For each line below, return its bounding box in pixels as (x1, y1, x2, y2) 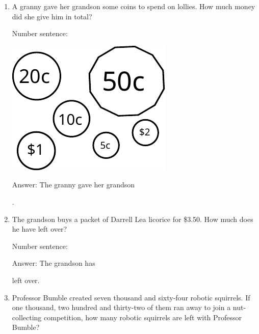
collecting (12, 312, 42, 322)
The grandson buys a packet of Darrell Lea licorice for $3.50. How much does (12, 213, 253, 224)
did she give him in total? (12, 11, 92, 21)
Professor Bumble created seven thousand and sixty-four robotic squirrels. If (12, 292, 250, 302)
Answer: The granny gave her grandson (12, 179, 135, 190)
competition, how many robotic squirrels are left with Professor (44, 312, 242, 322)
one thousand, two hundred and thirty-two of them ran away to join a (12, 302, 231, 313)
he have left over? (12, 224, 67, 234)
